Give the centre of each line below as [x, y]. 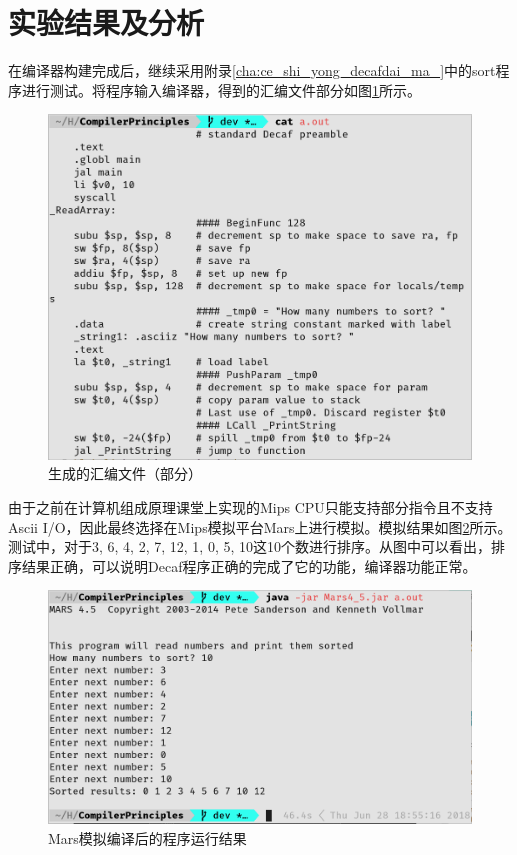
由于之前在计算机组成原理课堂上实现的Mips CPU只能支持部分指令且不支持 [250, 507]
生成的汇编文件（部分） [125, 473]
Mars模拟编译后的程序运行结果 [147, 837]
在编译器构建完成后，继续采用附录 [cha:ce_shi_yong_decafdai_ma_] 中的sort [252, 70]
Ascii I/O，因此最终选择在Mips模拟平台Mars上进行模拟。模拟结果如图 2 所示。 [260, 526]
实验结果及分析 [106, 22]
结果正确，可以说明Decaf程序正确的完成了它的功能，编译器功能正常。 [249, 565]
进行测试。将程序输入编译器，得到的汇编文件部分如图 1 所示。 [221, 89]
